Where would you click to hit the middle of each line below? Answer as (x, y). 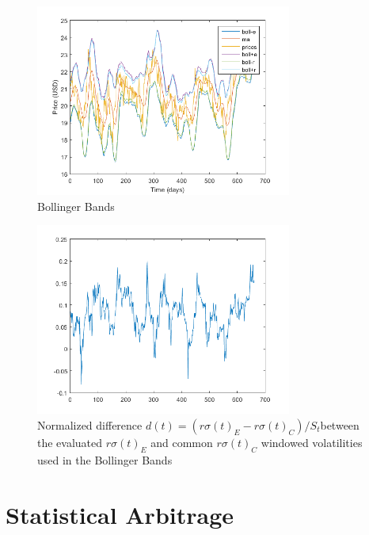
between (340, 424)
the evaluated (70, 442)
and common (182, 442)
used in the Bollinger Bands (105, 459)
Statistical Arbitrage (120, 514)
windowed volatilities (312, 442)
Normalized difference (90, 424)
